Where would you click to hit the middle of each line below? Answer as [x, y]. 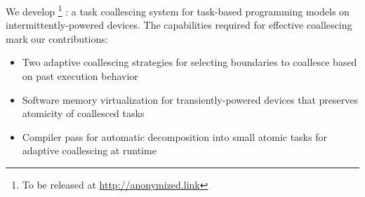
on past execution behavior [80, 76]
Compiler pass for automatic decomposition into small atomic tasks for [174, 136]
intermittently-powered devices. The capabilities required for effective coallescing [179, 25]
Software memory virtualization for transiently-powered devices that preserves [190, 99]
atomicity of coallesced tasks [83, 113]
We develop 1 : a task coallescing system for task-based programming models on [178, 10]
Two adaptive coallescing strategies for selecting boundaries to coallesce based [190, 62]
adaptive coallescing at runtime [89, 150]
